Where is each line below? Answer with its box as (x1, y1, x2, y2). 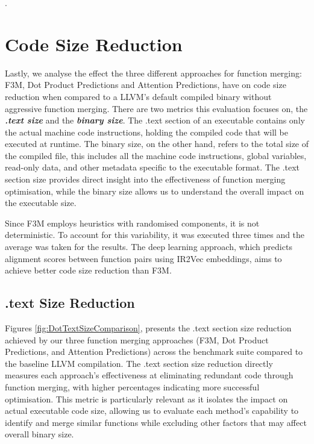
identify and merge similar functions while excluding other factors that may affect (5, 416, 307, 428)
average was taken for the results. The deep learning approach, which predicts (5, 240, 292, 253)
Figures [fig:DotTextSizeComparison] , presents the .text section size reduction (5, 322, 292, 334)
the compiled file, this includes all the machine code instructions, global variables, (5, 149, 307, 161)
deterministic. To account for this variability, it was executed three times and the (5, 228, 305, 241)
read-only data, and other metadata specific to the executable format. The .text (5, 161, 300, 174)
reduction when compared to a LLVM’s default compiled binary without (5, 90, 272, 102)
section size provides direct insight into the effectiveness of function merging (5, 173, 286, 186)
